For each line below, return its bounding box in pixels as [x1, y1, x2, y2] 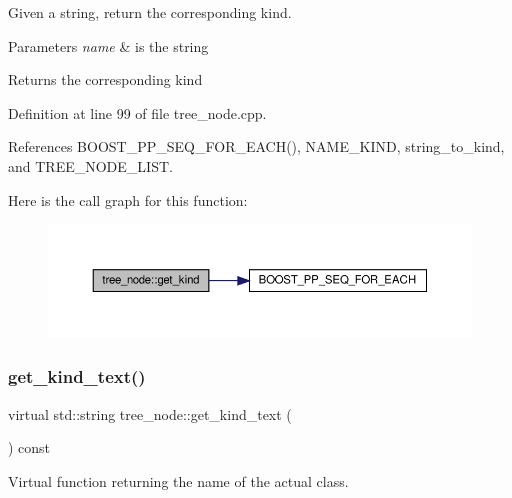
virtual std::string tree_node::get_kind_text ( [8, 403, 292, 424]
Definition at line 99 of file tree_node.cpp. [8, 102, 267, 123]
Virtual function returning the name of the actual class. [8, 470, 349, 491]
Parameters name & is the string [8, 35, 209, 56]
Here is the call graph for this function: [8, 189, 248, 210]
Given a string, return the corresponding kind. [8, 2, 292, 22]
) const [8, 437, 51, 458]
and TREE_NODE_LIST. [8, 155, 173, 176]
